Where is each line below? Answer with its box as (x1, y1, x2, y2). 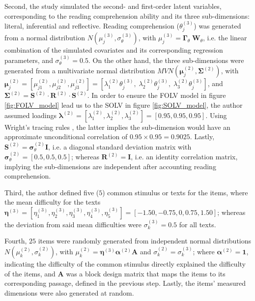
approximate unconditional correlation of (4, 131, 128, 142)
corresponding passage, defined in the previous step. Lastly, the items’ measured (4, 278, 246, 288)
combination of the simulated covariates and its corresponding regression (4, 45, 223, 55)
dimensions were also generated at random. (4, 287, 134, 298)
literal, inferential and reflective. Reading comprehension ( (4, 21, 179, 30)
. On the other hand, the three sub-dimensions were (88, 55, 244, 65)
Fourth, (4, 236, 27, 246)
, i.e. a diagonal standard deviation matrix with (48, 141, 192, 151)
